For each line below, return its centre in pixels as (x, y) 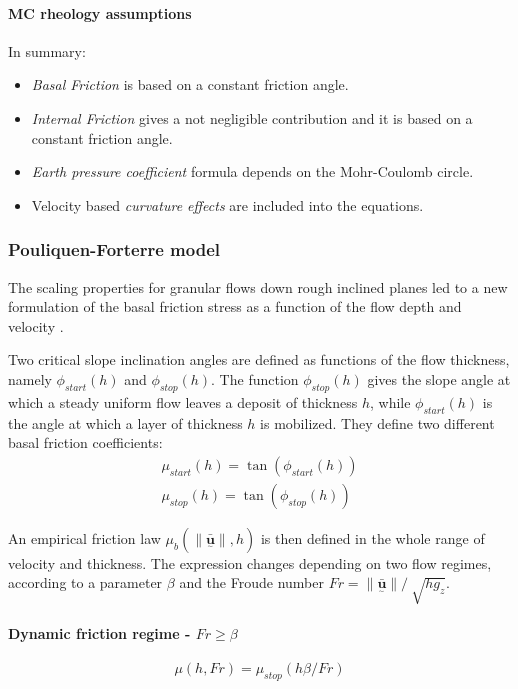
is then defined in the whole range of (372, 537)
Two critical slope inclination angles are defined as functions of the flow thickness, (259, 359)
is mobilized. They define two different (377, 422)
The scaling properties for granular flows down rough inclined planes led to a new (258, 286)
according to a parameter (85, 582)
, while (390, 401)
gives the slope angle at (439, 378)
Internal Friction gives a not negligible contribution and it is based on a (252, 117)
